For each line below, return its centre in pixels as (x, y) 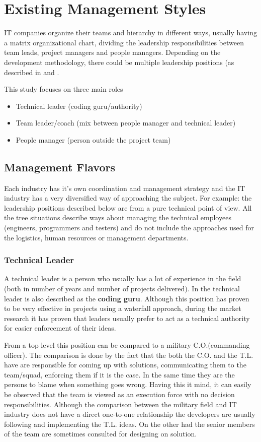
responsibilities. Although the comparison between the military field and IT (120, 404)
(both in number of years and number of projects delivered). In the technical (122, 289)
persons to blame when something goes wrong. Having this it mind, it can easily (128, 384)
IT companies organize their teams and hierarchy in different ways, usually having (130, 33)
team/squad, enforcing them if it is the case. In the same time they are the (119, 374)
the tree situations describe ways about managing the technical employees (118, 217)
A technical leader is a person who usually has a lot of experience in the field (123, 278)
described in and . (32, 72)
